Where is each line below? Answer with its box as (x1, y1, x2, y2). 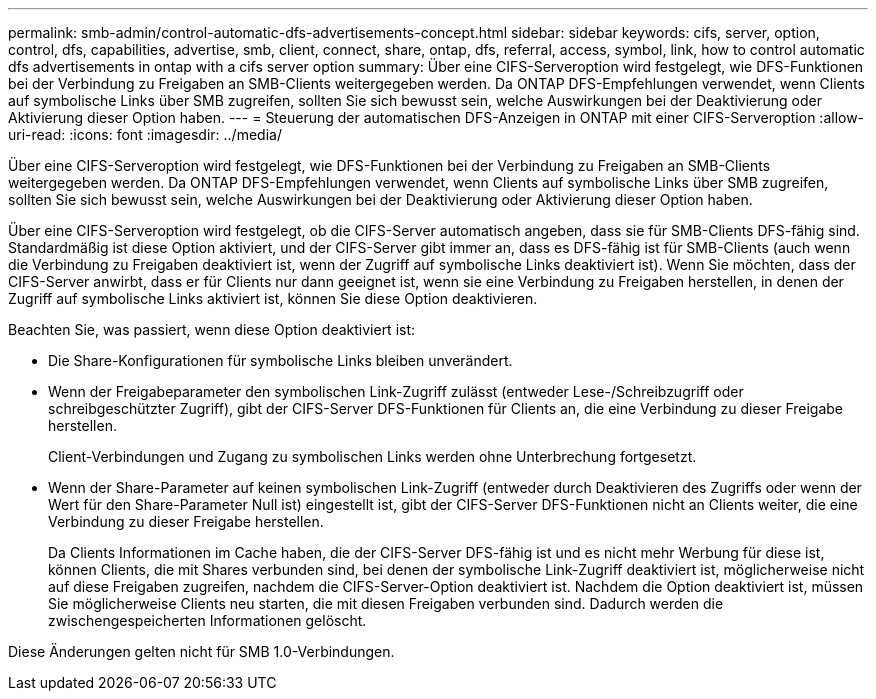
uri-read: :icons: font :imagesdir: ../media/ (8, 126, 282, 143)
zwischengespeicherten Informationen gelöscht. (48, 612, 367, 629)
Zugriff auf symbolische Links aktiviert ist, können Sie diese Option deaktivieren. (8, 290, 538, 307)
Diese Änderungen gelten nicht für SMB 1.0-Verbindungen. (8, 643, 395, 660)
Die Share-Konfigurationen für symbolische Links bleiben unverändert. (48, 352, 513, 369)
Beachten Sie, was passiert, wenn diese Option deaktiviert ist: (8, 321, 416, 338)
